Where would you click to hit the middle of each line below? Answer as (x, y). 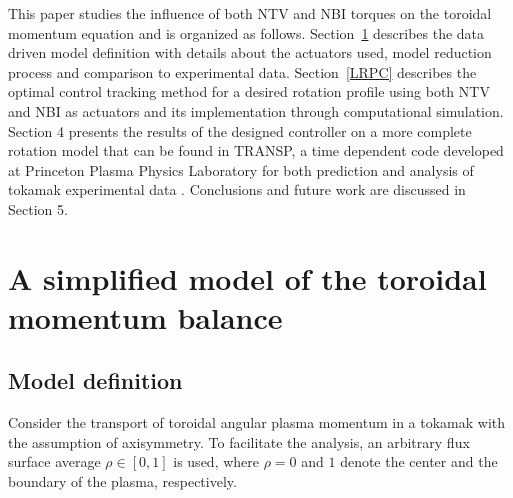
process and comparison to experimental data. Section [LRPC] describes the (242, 71)
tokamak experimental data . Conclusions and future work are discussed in (237, 189)
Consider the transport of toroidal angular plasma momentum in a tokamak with (257, 422)
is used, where (216, 461)
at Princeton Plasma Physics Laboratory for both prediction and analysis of (241, 169)
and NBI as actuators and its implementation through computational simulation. (256, 110)
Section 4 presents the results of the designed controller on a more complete (240, 130)
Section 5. (38, 208)
